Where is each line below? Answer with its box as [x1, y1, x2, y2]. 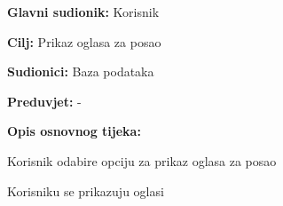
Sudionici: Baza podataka [7, 62, 154, 81]
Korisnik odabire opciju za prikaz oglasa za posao [7, 151, 277, 170]
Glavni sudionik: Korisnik [7, 3, 160, 20]
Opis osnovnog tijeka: [7, 122, 141, 140]
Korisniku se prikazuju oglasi [7, 181, 164, 200]
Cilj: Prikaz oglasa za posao [7, 32, 161, 51]
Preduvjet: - [7, 91, 82, 110]
